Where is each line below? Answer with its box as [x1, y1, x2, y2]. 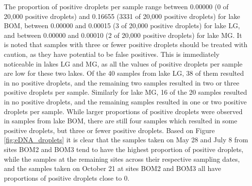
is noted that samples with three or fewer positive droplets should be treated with [4, 39, 248, 50]
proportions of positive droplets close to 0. [4, 172, 130, 183]
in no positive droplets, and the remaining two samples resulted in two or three [4, 77, 239, 87]
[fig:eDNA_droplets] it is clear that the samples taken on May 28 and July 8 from [4, 135, 248, 145]
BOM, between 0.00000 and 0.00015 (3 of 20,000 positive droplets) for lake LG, [4, 20, 240, 31]
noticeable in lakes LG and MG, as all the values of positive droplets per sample [4, 58, 243, 68]
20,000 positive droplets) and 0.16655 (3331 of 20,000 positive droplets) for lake [4, 11, 240, 21]
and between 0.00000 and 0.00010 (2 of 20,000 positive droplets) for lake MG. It [4, 30, 242, 40]
